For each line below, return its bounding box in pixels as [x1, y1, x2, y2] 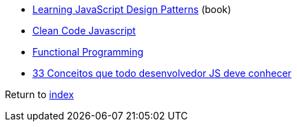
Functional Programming [32, 46, 144, 58]
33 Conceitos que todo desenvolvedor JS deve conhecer [32, 67, 291, 79]
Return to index [5, 89, 74, 100]
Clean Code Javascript [32, 25, 136, 36]
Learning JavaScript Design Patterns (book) [32, 3, 232, 15]
